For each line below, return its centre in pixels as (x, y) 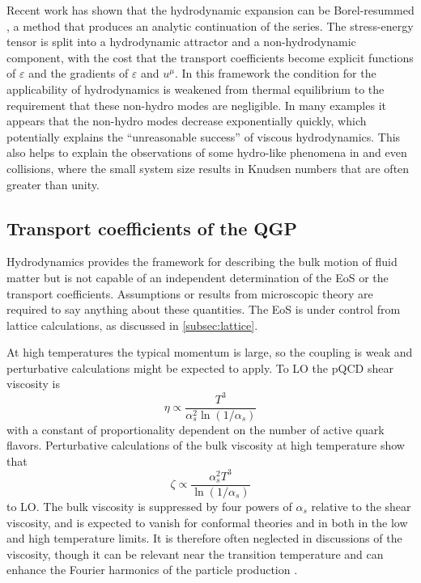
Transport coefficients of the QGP (152, 228)
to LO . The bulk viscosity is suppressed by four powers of (149, 506)
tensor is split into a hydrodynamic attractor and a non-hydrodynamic (181, 42)
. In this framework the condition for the (275, 73)
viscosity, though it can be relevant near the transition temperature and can (195, 553)
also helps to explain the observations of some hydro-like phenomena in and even (207, 152)
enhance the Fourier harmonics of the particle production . (152, 570)
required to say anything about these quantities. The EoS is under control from (204, 309)
